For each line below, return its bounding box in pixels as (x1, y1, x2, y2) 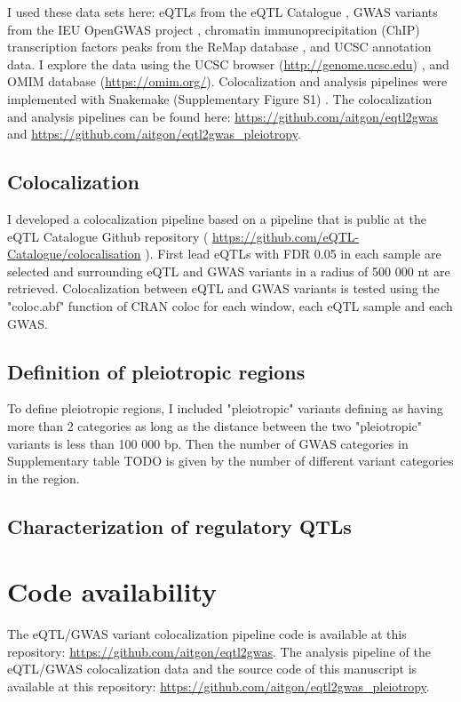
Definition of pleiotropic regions (7, 357, 306, 385)
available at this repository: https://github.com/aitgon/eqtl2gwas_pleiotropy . (7, 676, 430, 695)
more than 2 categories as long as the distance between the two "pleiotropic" (7, 416, 422, 435)
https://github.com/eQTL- (212, 227, 360, 245)
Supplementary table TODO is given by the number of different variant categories (7, 451, 454, 470)
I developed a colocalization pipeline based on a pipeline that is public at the (7, 209, 426, 227)
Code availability (7, 573, 218, 610)
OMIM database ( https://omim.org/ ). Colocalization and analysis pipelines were (7, 72, 448, 91)
